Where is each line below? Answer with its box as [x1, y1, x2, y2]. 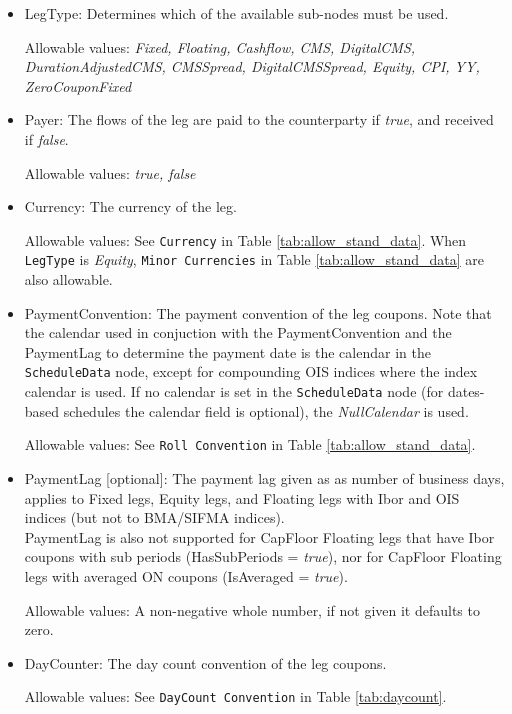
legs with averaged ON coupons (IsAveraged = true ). [24, 565, 348, 586]
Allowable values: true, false [24, 162, 196, 183]
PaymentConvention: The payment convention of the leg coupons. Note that [24, 302, 492, 323]
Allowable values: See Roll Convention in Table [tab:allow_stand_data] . [24, 434, 476, 455]
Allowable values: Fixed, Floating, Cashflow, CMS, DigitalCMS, [24, 36, 416, 57]
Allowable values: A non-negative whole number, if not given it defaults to [24, 599, 480, 620]
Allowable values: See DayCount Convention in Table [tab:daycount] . [24, 686, 447, 707]
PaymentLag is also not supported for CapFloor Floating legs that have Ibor [24, 526, 495, 547]
